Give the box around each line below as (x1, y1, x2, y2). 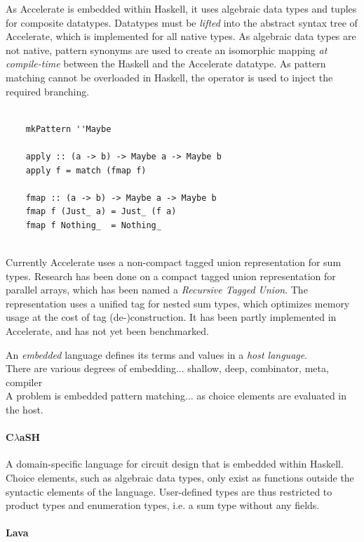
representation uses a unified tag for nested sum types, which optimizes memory (6, 296, 350, 310)
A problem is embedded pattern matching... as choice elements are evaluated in (6, 388, 347, 403)
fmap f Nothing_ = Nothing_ (25, 220, 161, 230)
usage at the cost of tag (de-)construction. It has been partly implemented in (6, 310, 337, 324)
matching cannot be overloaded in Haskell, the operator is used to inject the (6, 70, 333, 84)
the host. (6, 402, 43, 417)
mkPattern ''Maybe (25, 124, 112, 134)
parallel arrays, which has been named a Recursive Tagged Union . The (6, 282, 308, 297)
